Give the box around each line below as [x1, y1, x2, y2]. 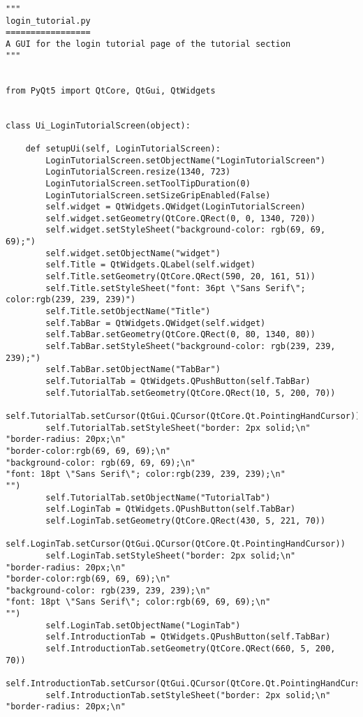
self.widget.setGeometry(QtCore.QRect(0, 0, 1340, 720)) [45, 213, 316, 223]
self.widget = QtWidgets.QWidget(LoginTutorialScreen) [45, 202, 306, 212]
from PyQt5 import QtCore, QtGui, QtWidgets [6, 85, 216, 96]
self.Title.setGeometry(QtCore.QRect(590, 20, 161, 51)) [45, 272, 316, 282]
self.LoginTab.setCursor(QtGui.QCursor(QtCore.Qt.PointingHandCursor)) [6, 539, 346, 549]
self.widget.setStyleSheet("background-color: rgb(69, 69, [45, 225, 326, 235]
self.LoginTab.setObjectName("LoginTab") [45, 620, 241, 630]
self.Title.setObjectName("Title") [45, 306, 211, 317]
